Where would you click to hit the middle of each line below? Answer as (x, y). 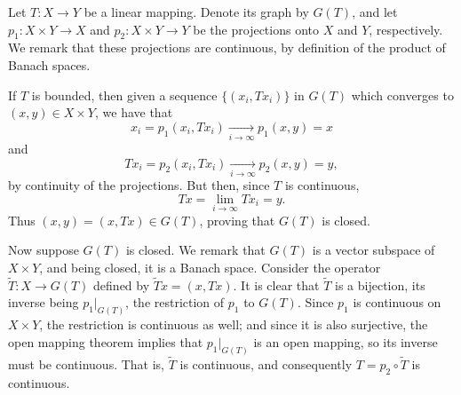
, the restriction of (175, 302)
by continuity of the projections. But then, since (139, 185)
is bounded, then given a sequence (124, 95)
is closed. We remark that (195, 250)
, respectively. (406, 29)
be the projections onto (256, 29)
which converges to (402, 95)
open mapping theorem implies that (106, 341)
